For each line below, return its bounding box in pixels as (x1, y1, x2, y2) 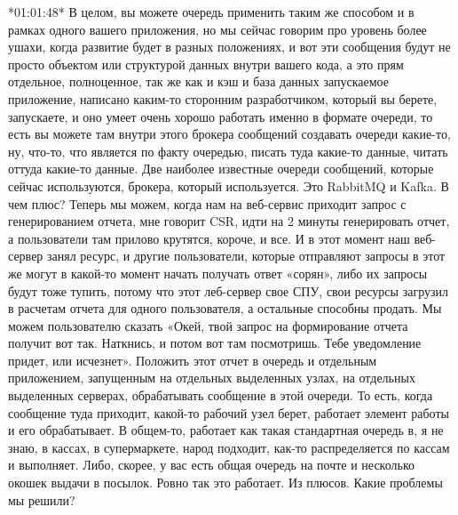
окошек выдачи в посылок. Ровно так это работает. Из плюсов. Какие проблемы (8, 473, 443, 492)
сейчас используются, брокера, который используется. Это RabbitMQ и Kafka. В (8, 176, 449, 195)
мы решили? (8, 490, 75, 509)
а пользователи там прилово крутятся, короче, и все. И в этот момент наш (8, 229, 410, 247)
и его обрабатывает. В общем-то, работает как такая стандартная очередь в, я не (8, 421, 444, 439)
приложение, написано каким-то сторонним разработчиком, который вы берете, (8, 89, 438, 108)
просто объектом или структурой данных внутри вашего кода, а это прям (8, 54, 404, 73)
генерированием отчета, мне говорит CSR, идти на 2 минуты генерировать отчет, (8, 212, 450, 230)
